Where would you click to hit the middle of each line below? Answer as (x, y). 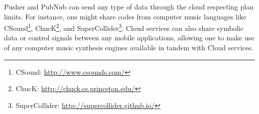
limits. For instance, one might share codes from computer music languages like (125, 16)
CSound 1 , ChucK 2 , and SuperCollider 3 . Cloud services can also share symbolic (124, 27)
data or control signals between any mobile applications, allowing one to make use (129, 38)
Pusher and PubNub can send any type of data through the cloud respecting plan (129, 6)
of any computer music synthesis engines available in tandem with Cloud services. (129, 48)
